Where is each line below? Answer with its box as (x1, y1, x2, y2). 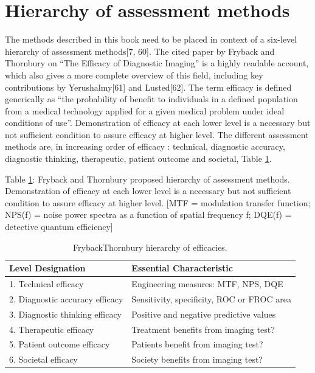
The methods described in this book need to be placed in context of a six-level (5, 33, 297, 46)
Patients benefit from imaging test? (131, 338, 263, 350)
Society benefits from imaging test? (131, 353, 263, 366)
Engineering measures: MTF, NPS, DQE (131, 277, 283, 290)
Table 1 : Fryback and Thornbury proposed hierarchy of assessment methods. (5, 172, 290, 185)
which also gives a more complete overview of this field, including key (5, 68, 263, 81)
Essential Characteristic (131, 262, 233, 274)
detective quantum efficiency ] (5, 220, 113, 233)
